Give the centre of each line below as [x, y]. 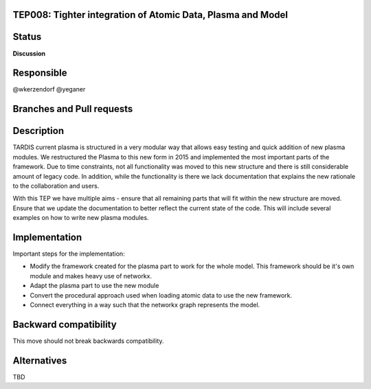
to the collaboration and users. [56, 186]
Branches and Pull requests [73, 109]
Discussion [29, 53]
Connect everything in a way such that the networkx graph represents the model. [145, 304]
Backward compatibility [65, 324]
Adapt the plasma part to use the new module [94, 286]
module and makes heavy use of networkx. [91, 276]
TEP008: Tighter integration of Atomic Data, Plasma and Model [150, 15]
